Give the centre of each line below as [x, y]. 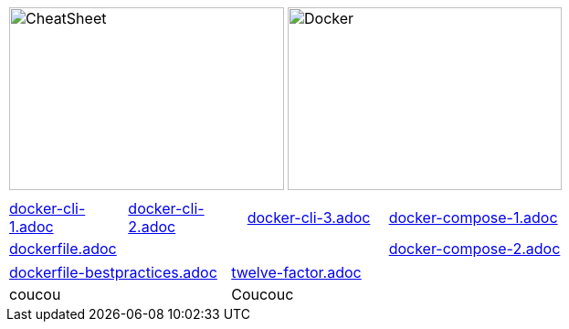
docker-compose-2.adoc [474, 249]
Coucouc [263, 294]
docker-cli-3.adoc [309, 218]
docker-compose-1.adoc [473, 218]
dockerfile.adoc [63, 249]
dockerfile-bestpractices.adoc [113, 272]
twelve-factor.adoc [296, 272]
